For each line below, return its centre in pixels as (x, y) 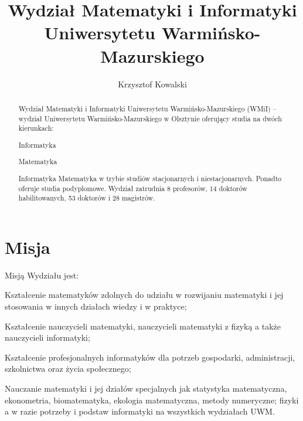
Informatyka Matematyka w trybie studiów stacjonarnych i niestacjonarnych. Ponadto (150, 178)
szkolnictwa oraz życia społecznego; (68, 369)
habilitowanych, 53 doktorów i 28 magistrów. (87, 198)
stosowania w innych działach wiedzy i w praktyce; (96, 306)
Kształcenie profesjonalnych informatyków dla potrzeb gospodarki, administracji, (150, 357)
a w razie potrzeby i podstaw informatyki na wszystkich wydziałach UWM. (140, 411)
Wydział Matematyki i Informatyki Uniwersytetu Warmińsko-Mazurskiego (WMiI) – (147, 108)
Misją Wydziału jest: (42, 275)
